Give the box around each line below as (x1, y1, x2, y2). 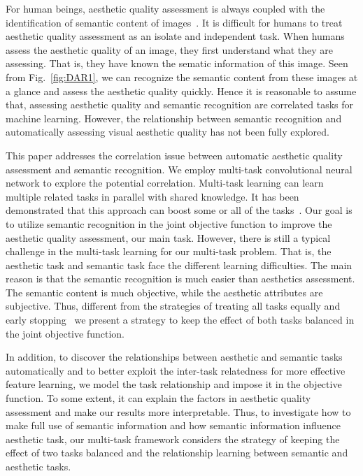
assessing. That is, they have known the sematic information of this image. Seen (6, 56, 348, 71)
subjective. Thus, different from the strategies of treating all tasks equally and (6, 298, 341, 313)
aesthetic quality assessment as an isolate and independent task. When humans (6, 29, 345, 43)
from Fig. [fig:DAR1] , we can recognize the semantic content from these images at (6, 69, 358, 84)
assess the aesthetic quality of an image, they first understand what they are (6, 42, 334, 57)
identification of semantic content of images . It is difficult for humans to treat (6, 15, 343, 29)
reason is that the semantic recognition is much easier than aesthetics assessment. (6, 271, 355, 286)
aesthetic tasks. (6, 459, 71, 473)
